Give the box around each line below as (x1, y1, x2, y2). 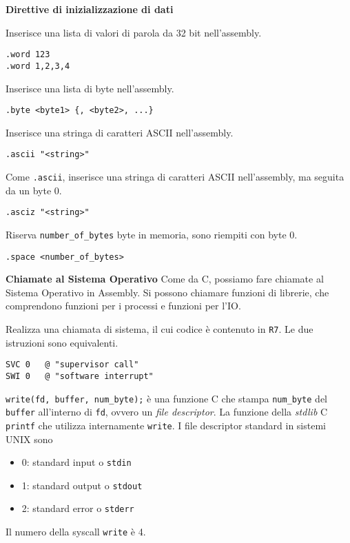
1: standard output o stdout (21, 478, 143, 492)
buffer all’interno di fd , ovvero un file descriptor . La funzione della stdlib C (6, 404, 328, 419)
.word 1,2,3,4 (6, 61, 70, 71)
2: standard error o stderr (21, 501, 134, 515)
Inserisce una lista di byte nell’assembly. (6, 81, 174, 95)
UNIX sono (6, 431, 53, 446)
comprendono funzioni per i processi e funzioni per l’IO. (6, 298, 241, 313)
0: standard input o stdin (21, 455, 132, 469)
